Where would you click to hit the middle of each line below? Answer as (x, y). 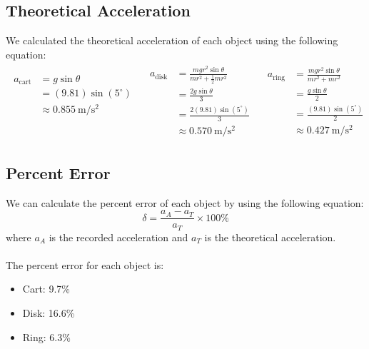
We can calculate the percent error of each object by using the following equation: (185, 202)
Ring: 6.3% (46, 337)
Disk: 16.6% (49, 313)
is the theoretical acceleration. (270, 237)
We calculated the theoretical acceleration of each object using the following (172, 40)
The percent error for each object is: (85, 264)
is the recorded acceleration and (118, 237)
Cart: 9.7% (46, 289)
